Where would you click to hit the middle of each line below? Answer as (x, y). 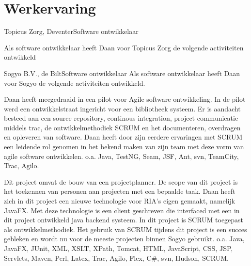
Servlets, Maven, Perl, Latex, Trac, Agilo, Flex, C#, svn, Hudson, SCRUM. (116, 258)
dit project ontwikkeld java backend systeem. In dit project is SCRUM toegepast (124, 220)
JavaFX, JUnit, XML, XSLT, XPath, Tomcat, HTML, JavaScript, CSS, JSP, (118, 248)
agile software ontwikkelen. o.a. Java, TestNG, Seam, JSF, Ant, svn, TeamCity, (121, 156)
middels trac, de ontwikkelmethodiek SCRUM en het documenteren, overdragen (122, 127)
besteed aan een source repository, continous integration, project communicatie (121, 118)
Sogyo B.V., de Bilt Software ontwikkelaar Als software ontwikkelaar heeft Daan (122, 73)
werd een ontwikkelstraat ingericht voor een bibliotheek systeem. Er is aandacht (122, 108)
